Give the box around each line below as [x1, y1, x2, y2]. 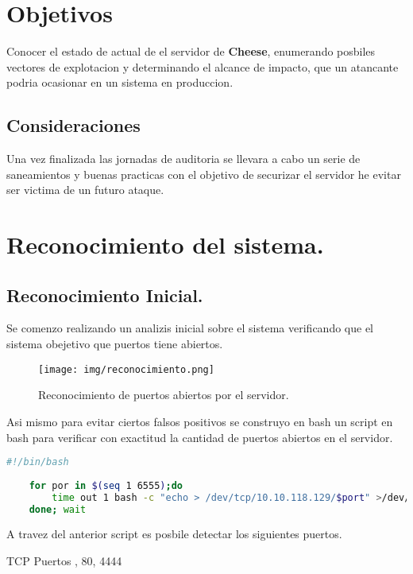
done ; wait [29, 503, 87, 515]
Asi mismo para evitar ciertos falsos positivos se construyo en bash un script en [6, 413, 393, 429]
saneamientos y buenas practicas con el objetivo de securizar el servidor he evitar [6, 165, 401, 182]
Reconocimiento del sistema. [6, 228, 324, 261]
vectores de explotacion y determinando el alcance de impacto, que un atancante [6, 58, 399, 75]
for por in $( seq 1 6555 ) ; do [29, 479, 183, 491]
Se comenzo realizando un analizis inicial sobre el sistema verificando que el [6, 320, 373, 336]
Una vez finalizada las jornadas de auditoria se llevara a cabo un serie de [6, 150, 361, 167]
